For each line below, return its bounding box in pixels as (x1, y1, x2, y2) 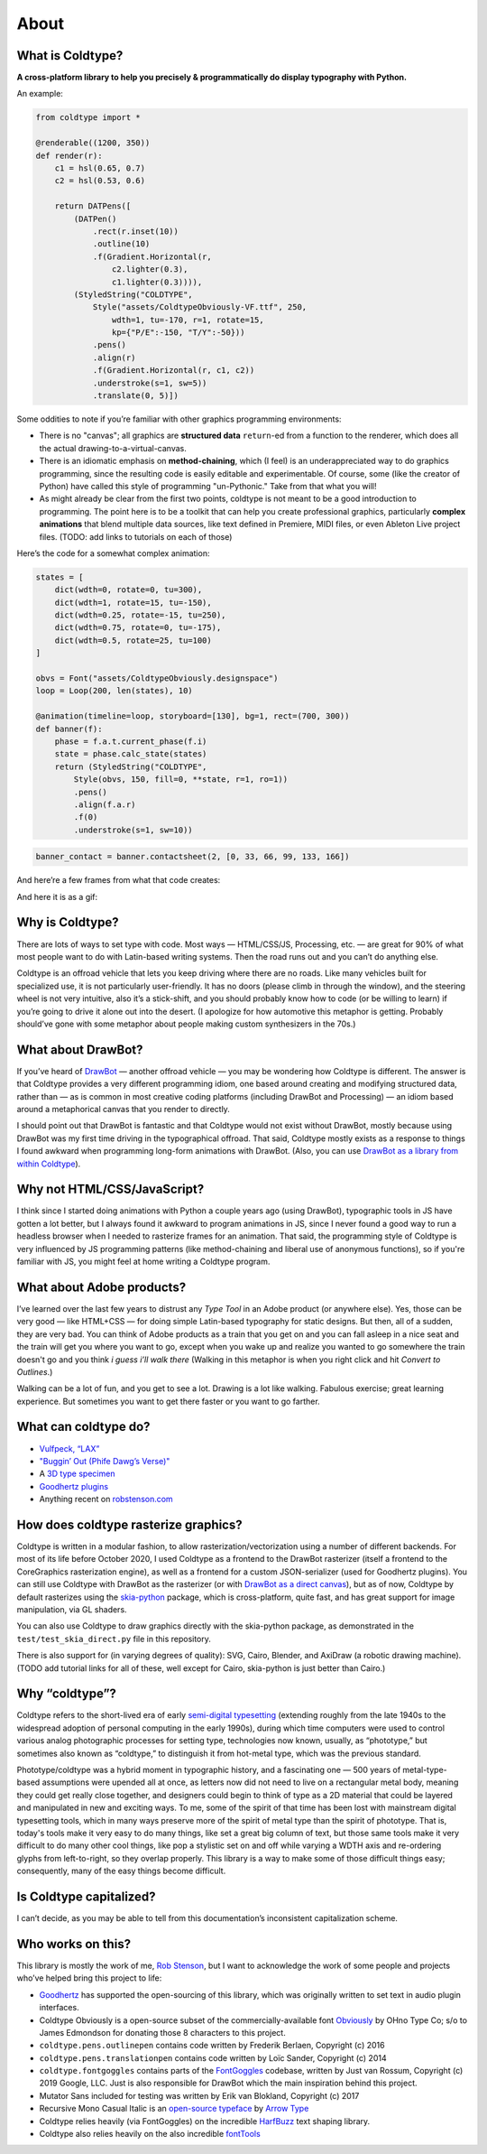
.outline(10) (92, 239, 151, 249)
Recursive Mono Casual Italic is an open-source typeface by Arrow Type (39, 2103, 309, 2114)
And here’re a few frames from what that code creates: (16, 875, 221, 886)
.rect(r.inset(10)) (92, 226, 179, 237)
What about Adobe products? (16, 1279, 187, 1295)
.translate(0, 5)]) (92, 391, 179, 401)
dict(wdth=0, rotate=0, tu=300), (54, 585, 203, 595)
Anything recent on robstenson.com (39, 1494, 173, 1505)
